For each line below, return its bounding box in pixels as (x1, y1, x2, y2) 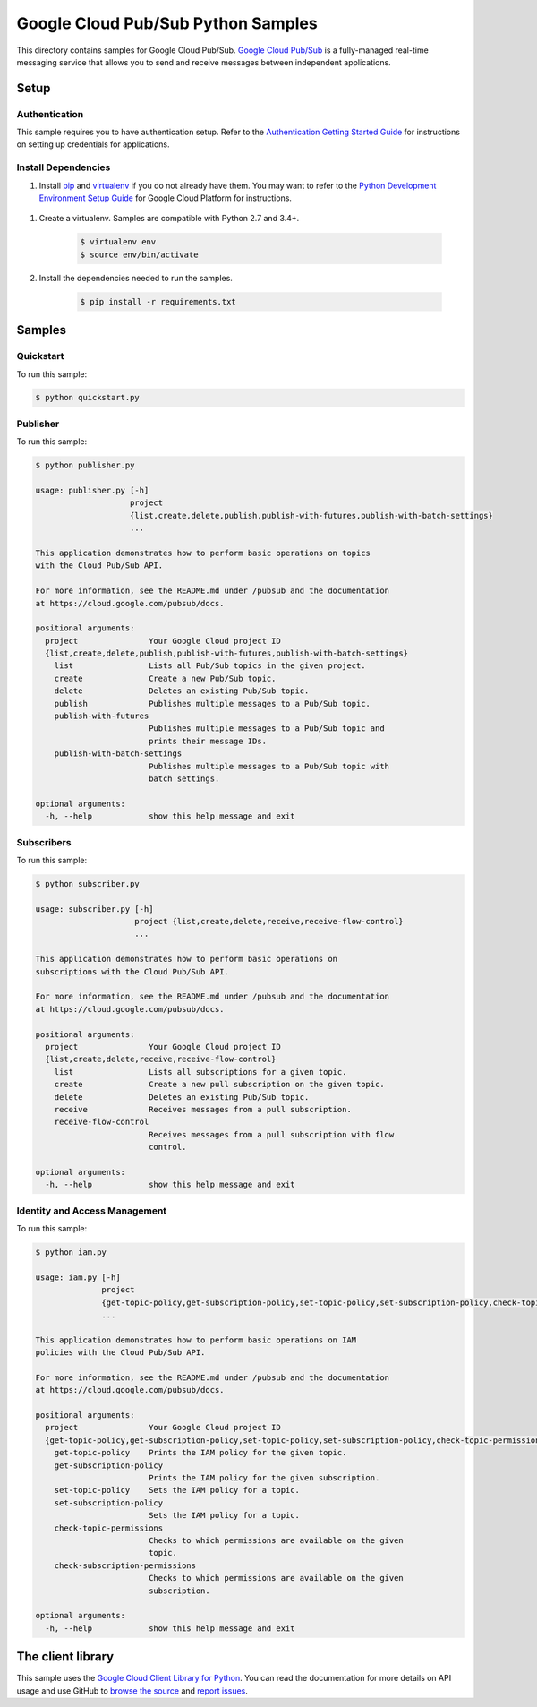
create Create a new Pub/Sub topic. (54, 673, 277, 683)
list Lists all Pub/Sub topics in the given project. (54, 661, 366, 671)
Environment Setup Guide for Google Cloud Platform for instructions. (38, 193, 293, 203)
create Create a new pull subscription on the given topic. (54, 1079, 385, 1090)
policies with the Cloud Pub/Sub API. (35, 1348, 206, 1358)
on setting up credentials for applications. (16, 139, 170, 150)
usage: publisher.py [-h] (35, 485, 149, 495)
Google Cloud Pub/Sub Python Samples (16, 13, 318, 33)
